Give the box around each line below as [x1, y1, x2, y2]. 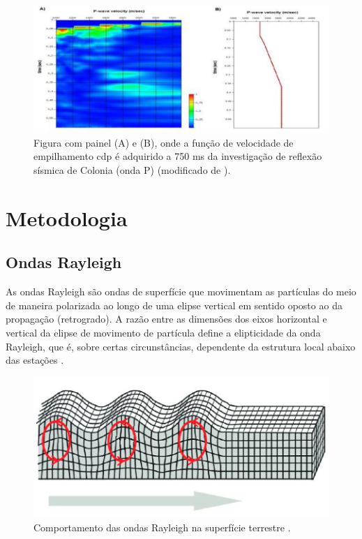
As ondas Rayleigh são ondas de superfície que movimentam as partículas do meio [6, 284, 356, 299]
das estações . [6, 353, 64, 367]
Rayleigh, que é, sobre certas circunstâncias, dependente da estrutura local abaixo [6, 339, 356, 353]
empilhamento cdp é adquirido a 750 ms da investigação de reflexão [33, 149, 322, 163]
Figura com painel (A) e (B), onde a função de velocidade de [33, 135, 294, 149]
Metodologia [6, 203, 128, 232]
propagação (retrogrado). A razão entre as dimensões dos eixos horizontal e [6, 311, 327, 326]
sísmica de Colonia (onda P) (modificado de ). [33, 162, 231, 177]
